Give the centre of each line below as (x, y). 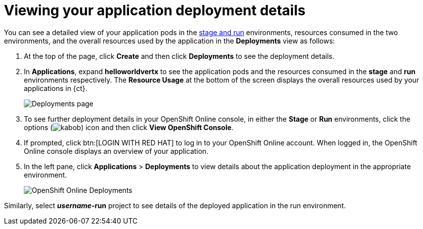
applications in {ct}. (56, 88)
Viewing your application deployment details (155, 10)
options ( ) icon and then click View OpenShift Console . (129, 127)
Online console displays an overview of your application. (116, 151)
